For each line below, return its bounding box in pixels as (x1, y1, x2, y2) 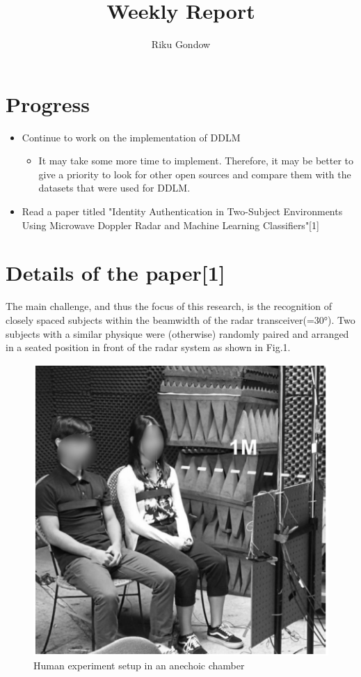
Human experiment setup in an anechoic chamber (33, 657, 245, 672)
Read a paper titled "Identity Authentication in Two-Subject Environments (22, 204, 343, 219)
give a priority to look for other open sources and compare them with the (38, 166, 351, 181)
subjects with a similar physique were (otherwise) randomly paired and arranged (6, 326, 349, 341)
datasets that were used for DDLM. (38, 180, 191, 195)
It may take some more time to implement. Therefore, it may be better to (38, 153, 354, 168)
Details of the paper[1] (6, 258, 225, 287)
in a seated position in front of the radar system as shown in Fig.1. (6, 340, 291, 355)
